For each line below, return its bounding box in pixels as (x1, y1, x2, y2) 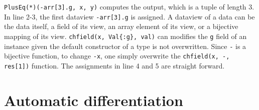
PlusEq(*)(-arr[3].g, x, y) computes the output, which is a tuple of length (4, 1, 246, 11)
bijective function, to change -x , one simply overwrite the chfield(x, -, (4, 50, 230, 61)
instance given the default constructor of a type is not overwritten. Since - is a (4, 40, 246, 51)
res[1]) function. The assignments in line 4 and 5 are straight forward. (4, 60, 225, 70)
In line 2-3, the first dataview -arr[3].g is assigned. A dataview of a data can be (4, 11, 255, 21)
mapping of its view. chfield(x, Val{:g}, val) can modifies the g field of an (4, 30, 247, 41)
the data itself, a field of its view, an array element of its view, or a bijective (4, 21, 238, 31)
